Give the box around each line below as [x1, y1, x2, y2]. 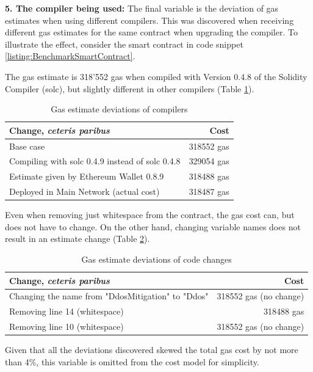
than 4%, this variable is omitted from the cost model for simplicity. [5, 355, 259, 368]
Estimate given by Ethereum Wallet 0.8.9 [9, 170, 164, 183]
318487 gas [189, 185, 229, 198]
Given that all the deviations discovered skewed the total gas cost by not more [5, 343, 298, 356]
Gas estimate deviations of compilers [51, 103, 188, 115]
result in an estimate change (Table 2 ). [5, 232, 150, 245]
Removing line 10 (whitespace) [9, 320, 124, 333]
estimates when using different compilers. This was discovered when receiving [5, 13, 294, 26]
